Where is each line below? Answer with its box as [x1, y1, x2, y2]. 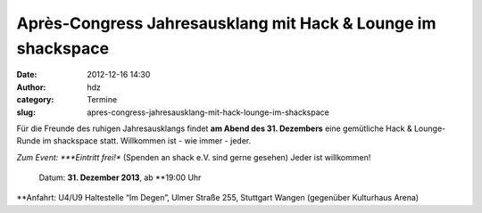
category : [16, 94, 54, 105]
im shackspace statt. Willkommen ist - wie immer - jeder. [42, 135, 252, 146]
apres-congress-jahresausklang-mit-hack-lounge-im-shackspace [87, 107, 329, 118]
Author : [16, 81, 46, 93]
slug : [16, 107, 36, 118]
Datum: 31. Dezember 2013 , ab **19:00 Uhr [38, 172, 202, 183]
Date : [16, 70, 37, 80]
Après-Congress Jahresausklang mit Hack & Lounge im [16, 13, 436, 33]
